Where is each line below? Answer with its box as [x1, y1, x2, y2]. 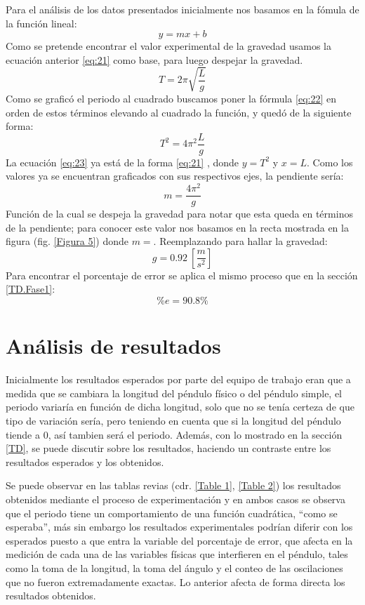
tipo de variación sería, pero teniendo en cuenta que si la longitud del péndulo [6, 413, 341, 427]
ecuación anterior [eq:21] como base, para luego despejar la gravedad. [6, 52, 303, 67]
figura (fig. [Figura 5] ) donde [6, 234, 128, 248]
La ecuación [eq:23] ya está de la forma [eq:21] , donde [6, 154, 239, 169]
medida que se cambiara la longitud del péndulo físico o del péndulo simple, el [6, 385, 343, 400]
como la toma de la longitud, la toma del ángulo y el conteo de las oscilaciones [6, 560, 343, 575]
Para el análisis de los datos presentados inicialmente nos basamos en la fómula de [6, 2, 359, 16]
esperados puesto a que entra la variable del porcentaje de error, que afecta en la [6, 533, 353, 547]
